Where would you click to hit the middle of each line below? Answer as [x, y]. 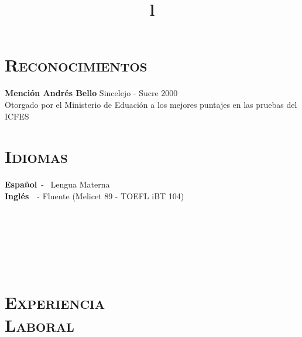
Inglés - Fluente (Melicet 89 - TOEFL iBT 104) [95, 195]
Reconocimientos [76, 65]
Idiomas [36, 156]
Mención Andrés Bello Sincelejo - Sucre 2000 [91, 93]
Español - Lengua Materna [57, 184]
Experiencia [55, 302]
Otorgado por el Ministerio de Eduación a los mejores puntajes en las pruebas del [151, 104]
